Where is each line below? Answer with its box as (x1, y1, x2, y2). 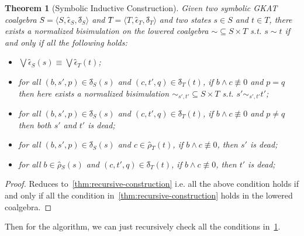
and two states (159, 13, 211, 25)
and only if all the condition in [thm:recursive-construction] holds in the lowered (5, 189, 293, 201)
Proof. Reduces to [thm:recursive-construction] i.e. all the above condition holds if (5, 177, 299, 190)
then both (18, 118, 51, 131)
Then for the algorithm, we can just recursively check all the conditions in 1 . (5, 220, 281, 232)
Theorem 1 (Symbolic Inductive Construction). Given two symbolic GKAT (5, 2, 278, 13)
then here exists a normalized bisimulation (18, 87, 170, 99)
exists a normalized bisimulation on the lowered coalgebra (5, 25, 209, 37)
